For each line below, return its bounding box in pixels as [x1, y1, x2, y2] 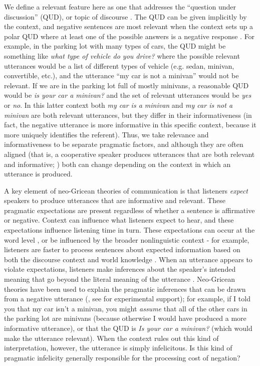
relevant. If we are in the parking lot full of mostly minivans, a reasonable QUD [4, 80, 249, 90]
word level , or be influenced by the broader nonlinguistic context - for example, [4, 234, 249, 245]
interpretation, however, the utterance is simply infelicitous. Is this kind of [4, 342, 232, 353]
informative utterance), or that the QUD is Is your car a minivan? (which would [4, 323, 252, 333]
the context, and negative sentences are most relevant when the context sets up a [4, 21, 253, 32]
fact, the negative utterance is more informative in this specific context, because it [4, 119, 256, 130]
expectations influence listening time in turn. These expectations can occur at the [4, 225, 255, 235]
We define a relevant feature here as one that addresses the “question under [4, 2, 236, 12]
